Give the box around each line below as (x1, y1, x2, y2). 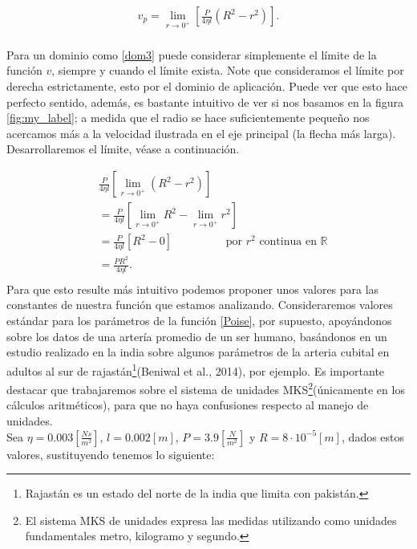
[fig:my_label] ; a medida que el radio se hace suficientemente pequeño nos (6, 109, 370, 126)
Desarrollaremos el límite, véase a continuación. (6, 140, 240, 157)
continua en (259, 236, 317, 248)
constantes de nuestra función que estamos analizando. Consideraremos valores (6, 296, 393, 313)
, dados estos (342, 428, 405, 445)
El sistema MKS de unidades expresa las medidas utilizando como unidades (25, 511, 397, 528)
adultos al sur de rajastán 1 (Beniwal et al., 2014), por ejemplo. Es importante (6, 360, 385, 379)
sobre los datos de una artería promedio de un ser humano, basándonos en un (6, 327, 387, 344)
